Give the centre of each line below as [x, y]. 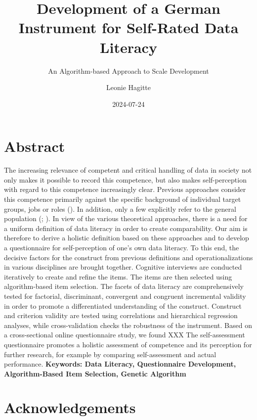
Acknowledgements [70, 407]
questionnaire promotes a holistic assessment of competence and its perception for [128, 344]
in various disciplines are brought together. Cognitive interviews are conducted [123, 267]
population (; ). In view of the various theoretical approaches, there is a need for [126, 218]
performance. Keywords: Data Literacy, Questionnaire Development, [120, 364]
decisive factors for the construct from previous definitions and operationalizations [128, 257]
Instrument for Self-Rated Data [128, 27]
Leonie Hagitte [128, 87]
